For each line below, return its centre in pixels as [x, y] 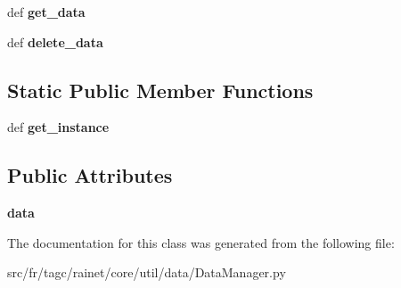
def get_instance [58, 127]
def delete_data [55, 41]
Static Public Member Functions [160, 90]
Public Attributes [90, 175]
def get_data [46, 12]
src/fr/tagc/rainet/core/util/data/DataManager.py [147, 272]
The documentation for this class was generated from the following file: [201, 242]
